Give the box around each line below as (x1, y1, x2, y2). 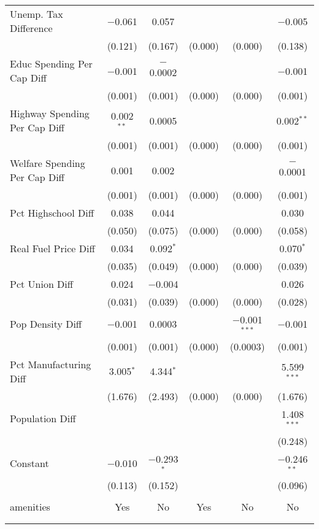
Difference (10, 21, 53, 35)
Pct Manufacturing (10, 357, 91, 371)
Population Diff (10, 411, 76, 426)
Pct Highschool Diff (10, 206, 94, 220)
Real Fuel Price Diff (10, 241, 95, 255)
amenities (10, 500, 50, 514)
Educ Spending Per (10, 56, 93, 71)
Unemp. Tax (10, 7, 63, 21)
